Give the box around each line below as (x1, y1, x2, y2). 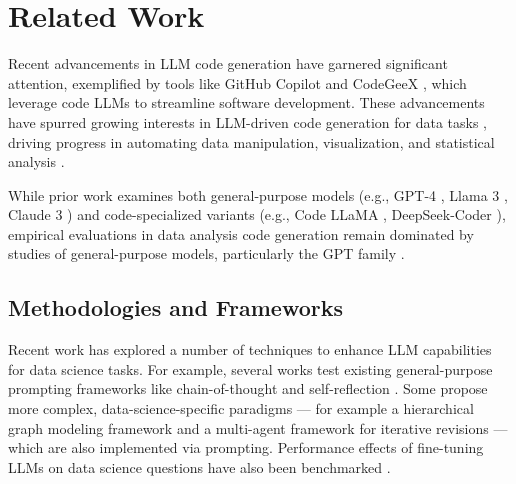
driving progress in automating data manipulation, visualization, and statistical (8, 131, 495, 152)
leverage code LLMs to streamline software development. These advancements (8, 92, 485, 113)
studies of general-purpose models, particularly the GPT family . (8, 243, 405, 264)
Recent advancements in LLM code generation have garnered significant (8, 53, 448, 74)
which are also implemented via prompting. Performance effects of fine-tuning (8, 437, 484, 458)
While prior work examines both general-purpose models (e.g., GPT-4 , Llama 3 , (8, 184, 508, 205)
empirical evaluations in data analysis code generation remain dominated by (8, 223, 474, 244)
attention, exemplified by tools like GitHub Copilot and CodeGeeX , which (8, 72, 467, 93)
